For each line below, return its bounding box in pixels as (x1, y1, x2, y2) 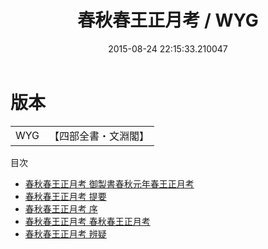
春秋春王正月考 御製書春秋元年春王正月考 (24, 177, 195, 190)
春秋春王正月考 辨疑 (24, 227, 107, 240)
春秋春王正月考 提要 (24, 190, 107, 202)
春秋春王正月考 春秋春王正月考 (24, 215, 151, 227)
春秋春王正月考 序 (24, 202, 98, 215)
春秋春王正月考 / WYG (77, 9, 259, 32)
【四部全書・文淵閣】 (49, 129, 150, 143)
